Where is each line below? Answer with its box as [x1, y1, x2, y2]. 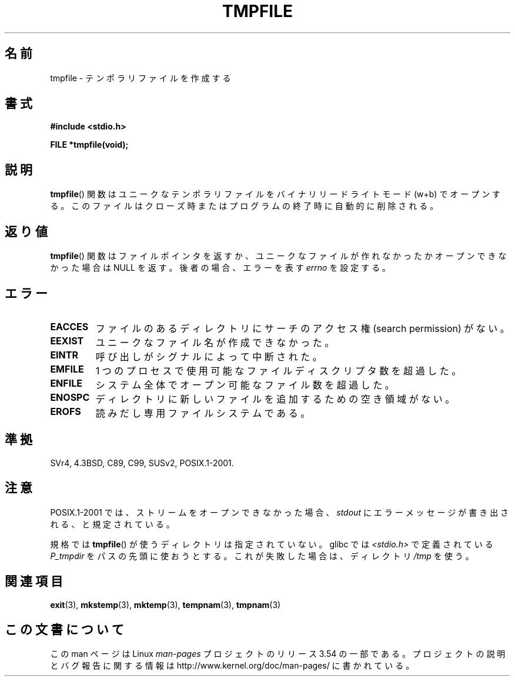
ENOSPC [50, 391, 90, 403]
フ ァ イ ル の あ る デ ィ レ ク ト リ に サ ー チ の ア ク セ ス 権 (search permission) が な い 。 [95, 322, 510, 334]
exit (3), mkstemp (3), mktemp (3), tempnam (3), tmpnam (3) [50, 599, 281, 610]
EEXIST [50, 334, 84, 347]
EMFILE [50, 363, 84, 375]
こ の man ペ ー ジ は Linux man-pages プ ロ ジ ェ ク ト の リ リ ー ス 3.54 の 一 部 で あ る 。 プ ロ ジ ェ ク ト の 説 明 [50, 649, 506, 659]
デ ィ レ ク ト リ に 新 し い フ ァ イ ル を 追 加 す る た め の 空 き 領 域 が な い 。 [95, 393, 455, 405]
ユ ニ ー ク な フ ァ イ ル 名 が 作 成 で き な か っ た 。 [95, 336, 335, 348]
